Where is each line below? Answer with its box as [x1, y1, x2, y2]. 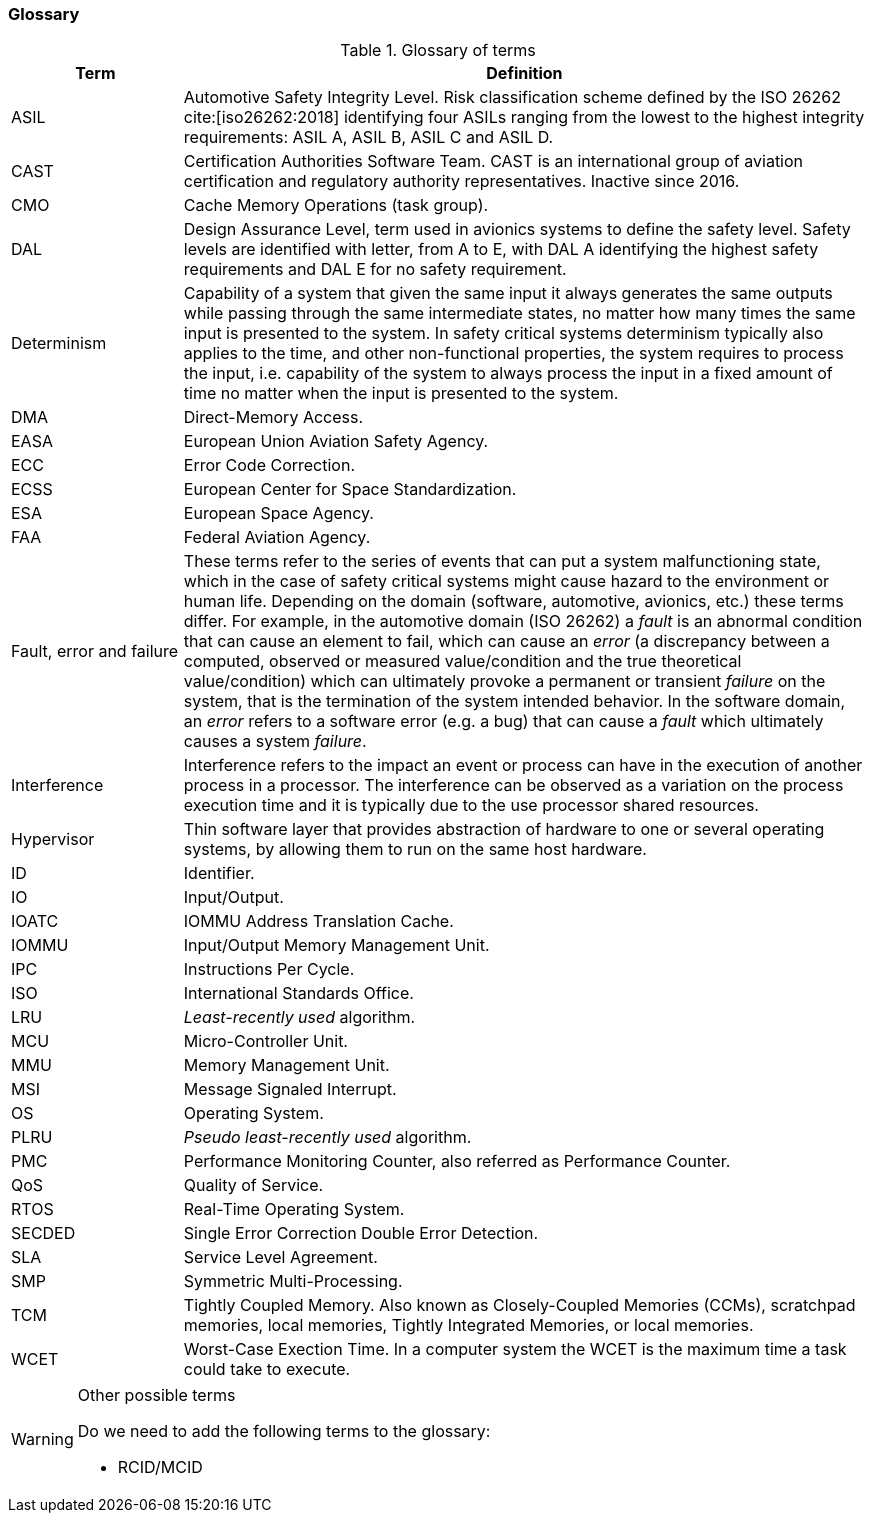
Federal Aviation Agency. [183, 527, 371, 548]
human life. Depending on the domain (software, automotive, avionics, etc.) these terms [183, 591, 844, 612]
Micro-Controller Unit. [183, 1031, 348, 1052]
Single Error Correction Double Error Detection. [183, 1223, 539, 1244]
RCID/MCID [117, 1457, 203, 1478]
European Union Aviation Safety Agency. [183, 431, 489, 452]
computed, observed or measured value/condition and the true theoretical [183, 651, 742, 672]
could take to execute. [183, 1359, 351, 1380]
